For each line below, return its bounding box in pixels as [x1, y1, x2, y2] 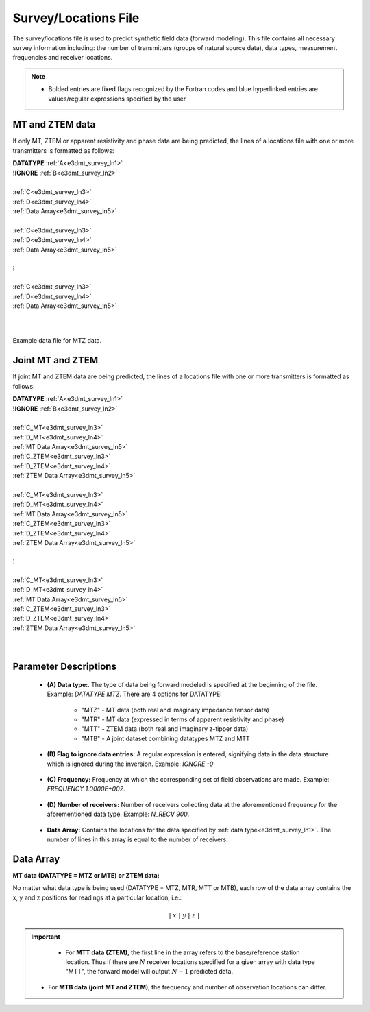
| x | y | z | [169, 911, 200, 919]
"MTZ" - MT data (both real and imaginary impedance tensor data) [81, 706, 270, 714]
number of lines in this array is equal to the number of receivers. [47, 835, 229, 843]
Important [31, 932, 61, 941]
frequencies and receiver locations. [12, 53, 113, 62]
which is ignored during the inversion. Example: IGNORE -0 [47, 760, 214, 768]
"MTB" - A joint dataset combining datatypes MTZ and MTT [81, 734, 250, 743]
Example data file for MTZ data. [12, 337, 102, 345]
